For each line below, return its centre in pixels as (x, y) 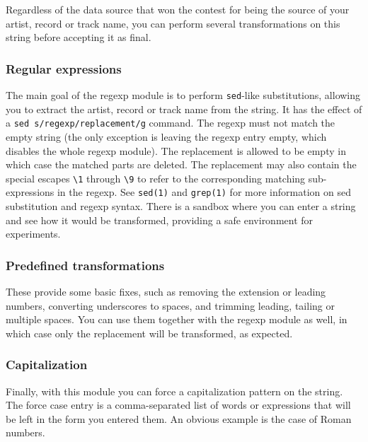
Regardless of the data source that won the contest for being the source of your (178, 9)
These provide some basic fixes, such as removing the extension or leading (166, 291)
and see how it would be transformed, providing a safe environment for (160, 220)
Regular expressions (64, 68)
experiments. (33, 234)
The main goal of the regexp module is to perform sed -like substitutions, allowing (183, 95)
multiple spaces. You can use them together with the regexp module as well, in (177, 319)
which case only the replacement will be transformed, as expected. (149, 333)
